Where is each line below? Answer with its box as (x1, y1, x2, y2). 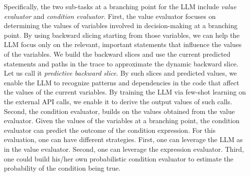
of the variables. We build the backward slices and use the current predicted (4, 48, 231, 59)
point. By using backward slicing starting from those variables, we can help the (4, 30, 240, 40)
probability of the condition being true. (4, 163, 121, 173)
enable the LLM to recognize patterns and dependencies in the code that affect (4, 77, 239, 87)
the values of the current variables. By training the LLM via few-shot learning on (4, 87, 246, 97)
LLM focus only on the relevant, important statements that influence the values (4, 39, 242, 49)
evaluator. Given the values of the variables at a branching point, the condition (4, 115, 240, 126)
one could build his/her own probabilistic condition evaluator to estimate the (4, 153, 233, 163)
